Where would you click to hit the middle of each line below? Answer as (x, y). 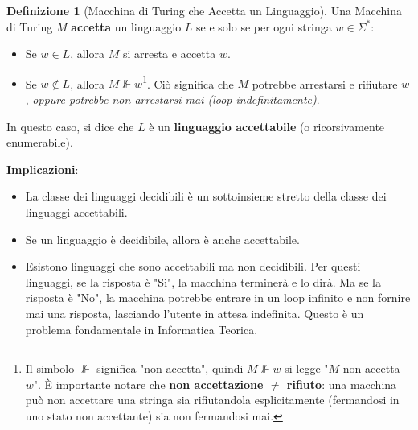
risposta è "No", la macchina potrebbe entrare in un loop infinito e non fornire (218, 298)
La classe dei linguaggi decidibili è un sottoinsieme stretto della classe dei (206, 196)
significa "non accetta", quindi (170, 368)
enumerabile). (40, 142)
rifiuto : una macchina (342, 384)
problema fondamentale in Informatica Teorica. (141, 329)
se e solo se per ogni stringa (264, 26)
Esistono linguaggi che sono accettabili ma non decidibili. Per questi (193, 266)
